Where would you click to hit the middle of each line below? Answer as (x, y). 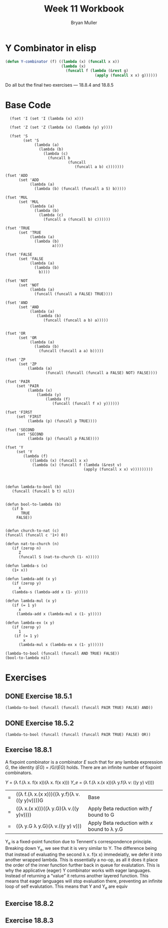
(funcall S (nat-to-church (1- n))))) (59, 557)
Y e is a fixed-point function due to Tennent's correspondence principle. (79, 842)
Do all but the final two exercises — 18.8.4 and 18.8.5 (59, 85)
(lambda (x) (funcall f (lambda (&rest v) (77, 465)
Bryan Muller (84, 23)
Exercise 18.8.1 (28, 750)
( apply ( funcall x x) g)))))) (126, 76)
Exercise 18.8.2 (29, 903)
